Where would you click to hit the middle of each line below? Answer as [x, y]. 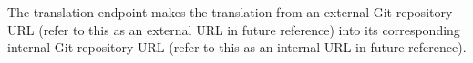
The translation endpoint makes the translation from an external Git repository [230, 12]
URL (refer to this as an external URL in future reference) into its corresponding [234, 29]
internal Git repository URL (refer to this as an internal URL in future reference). [237, 47]
